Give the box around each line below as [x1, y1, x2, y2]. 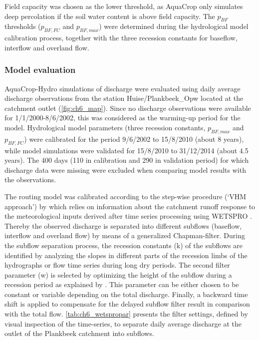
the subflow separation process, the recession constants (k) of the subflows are [4, 240, 243, 250]
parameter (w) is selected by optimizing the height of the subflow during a [4, 269, 232, 280]
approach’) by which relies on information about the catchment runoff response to [4, 201, 256, 211]
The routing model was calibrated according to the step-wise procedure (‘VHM [4, 191, 247, 201]
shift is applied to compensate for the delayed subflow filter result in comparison [4, 299, 250, 309]
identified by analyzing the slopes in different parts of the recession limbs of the [4, 250, 248, 260]
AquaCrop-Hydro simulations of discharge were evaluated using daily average [4, 83, 241, 93]
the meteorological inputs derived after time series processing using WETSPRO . [4, 211, 252, 221]
